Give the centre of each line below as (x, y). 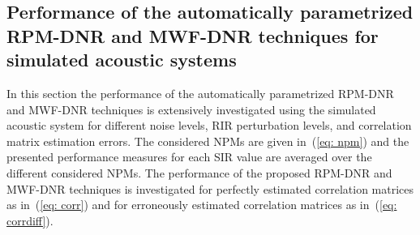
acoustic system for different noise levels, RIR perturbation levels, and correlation (209, 125)
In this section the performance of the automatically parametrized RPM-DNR (200, 93)
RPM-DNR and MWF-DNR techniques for (193, 35)
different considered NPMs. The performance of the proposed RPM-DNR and (199, 172)
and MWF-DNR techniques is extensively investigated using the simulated (191, 109)
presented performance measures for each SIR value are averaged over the (189, 157)
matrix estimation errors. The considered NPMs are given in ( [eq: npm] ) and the (208, 141)
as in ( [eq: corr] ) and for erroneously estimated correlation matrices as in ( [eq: (202, 205)
